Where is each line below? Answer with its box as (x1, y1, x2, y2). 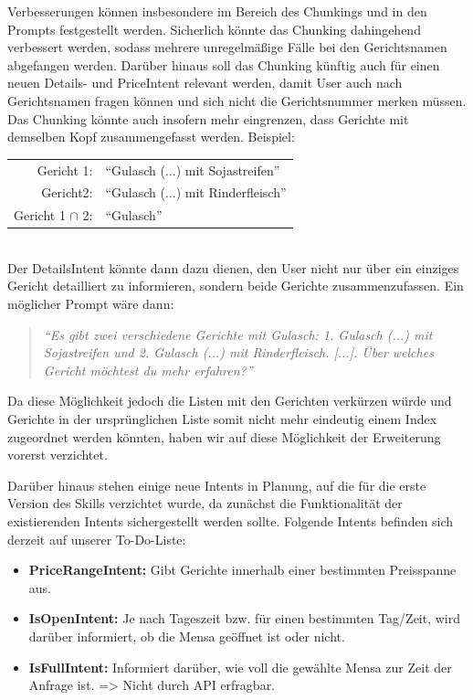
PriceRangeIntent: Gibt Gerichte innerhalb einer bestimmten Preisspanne (28, 560, 457, 579)
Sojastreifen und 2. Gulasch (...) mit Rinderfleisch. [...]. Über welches (43, 343, 434, 362)
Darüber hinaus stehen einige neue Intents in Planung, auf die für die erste (7, 475, 426, 494)
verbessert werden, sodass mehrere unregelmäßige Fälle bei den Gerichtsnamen (7, 37, 447, 57)
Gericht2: (41, 183, 93, 202)
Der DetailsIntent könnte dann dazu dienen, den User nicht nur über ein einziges (7, 258, 459, 277)
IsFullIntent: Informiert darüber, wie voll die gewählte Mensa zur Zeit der (28, 657, 452, 676)
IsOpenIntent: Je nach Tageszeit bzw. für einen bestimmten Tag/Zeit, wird (28, 609, 461, 628)
